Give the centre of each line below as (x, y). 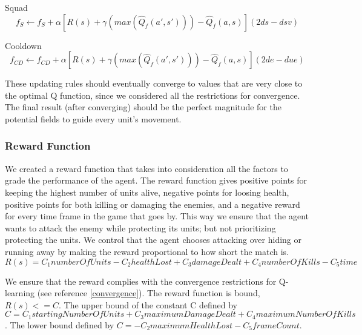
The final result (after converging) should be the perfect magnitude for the (143, 107)
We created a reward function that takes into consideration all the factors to (146, 168)
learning (20, 293)
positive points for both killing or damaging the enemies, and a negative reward (153, 204)
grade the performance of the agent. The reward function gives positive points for (156, 180)
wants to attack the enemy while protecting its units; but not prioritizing (140, 227)
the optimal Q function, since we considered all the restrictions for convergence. (153, 95)
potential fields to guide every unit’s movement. (93, 118)
